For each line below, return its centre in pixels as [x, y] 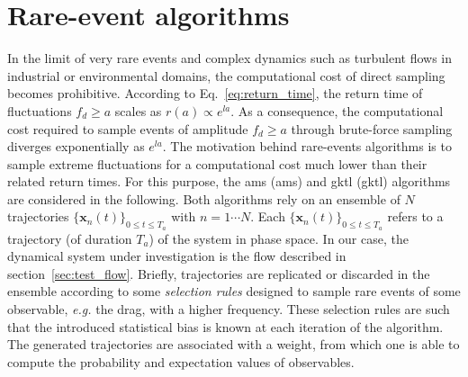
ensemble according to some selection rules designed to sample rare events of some [234, 291]
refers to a [415, 216]
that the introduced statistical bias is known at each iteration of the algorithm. [225, 326]
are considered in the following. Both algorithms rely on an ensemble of [204, 198]
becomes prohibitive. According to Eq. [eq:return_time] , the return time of [215, 93]
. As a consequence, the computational [337, 110]
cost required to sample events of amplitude [128, 128]
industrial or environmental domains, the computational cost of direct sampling [226, 75]
